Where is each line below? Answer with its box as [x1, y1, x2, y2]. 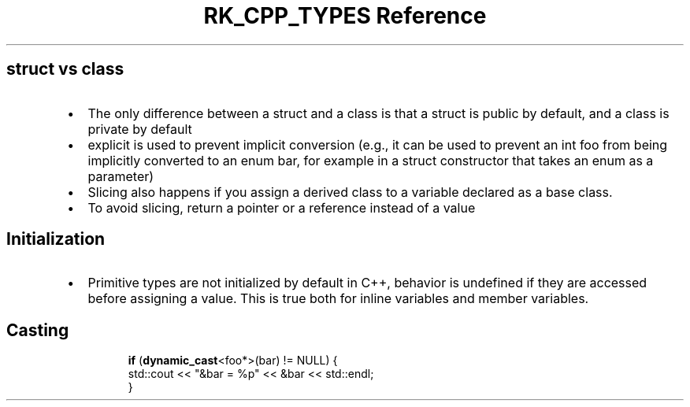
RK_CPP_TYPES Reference [203, 2, 487, 29]
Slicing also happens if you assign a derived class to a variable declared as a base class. [87, 183, 613, 200]
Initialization [6, 229, 106, 250]
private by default [87, 120, 192, 137]
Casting [6, 320, 69, 340]
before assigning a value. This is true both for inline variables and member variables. [87, 290, 589, 307]
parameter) [87, 168, 154, 184]
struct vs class [6, 59, 124, 80]
